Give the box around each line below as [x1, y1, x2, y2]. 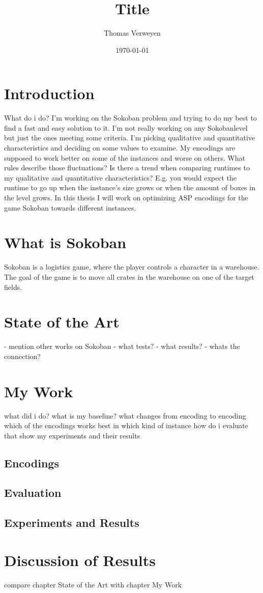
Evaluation [4, 485, 62, 500]
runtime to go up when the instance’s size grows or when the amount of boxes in [4, 182, 255, 193]
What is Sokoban [4, 232, 127, 253]
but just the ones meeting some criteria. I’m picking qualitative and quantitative [4, 132, 255, 143]
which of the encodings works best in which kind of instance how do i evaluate [4, 420, 248, 431]
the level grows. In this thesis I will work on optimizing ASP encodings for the [4, 192, 248, 202]
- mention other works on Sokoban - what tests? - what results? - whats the [4, 341, 240, 351]
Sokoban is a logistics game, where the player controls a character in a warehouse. [4, 261, 259, 272]
